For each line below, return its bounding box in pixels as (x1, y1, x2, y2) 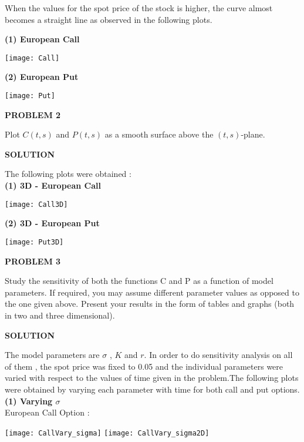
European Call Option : (5, 406, 90, 418)
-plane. (241, 128, 265, 140)
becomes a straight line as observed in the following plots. (5, 13, 212, 25)
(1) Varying (5, 394, 53, 407)
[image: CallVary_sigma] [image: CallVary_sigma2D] (5, 428, 210, 437)
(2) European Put (5, 71, 79, 83)
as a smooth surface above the (104, 128, 214, 140)
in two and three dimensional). (5, 309, 115, 321)
